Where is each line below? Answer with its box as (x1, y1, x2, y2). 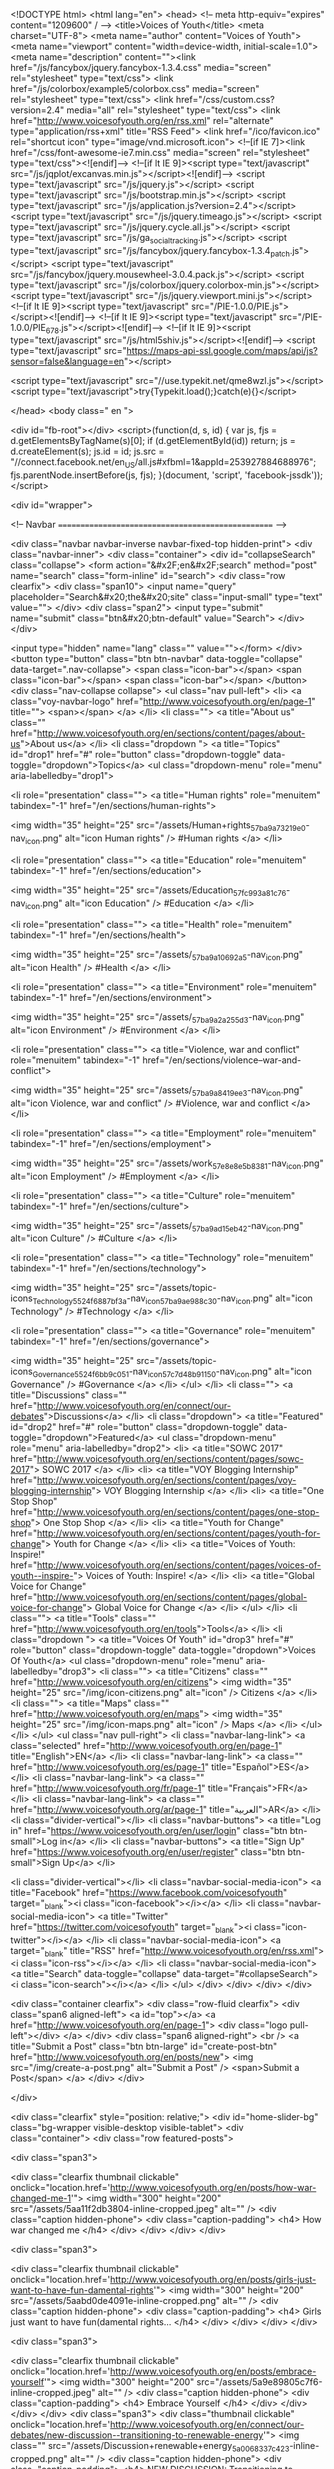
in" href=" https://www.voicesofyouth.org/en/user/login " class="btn (10, 1824, 288, 1836)
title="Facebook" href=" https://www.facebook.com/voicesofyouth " (10, 1886, 288, 1898)
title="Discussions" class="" (10, 1389, 128, 1401)
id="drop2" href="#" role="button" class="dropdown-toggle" (10, 1420, 263, 1433)
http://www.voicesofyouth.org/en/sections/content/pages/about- (36, 727, 306, 739)
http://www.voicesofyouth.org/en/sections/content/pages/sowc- (36, 1452, 304, 1464)
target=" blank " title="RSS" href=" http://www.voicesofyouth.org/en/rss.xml (10, 1944, 315, 1959)
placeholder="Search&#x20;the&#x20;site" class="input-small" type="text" (10, 591, 323, 603)
